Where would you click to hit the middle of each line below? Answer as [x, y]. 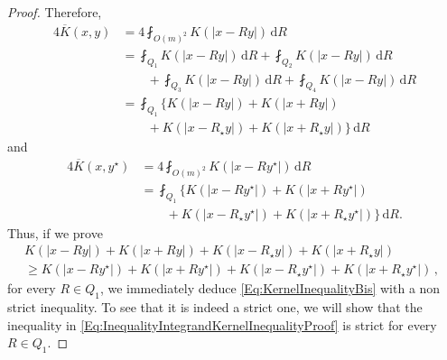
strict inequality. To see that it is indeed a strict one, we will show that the [215, 307]
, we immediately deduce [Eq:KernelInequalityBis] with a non [270, 288]
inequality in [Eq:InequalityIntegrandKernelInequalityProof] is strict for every [222, 324]
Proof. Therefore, [55, 12]
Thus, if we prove [55, 232]
